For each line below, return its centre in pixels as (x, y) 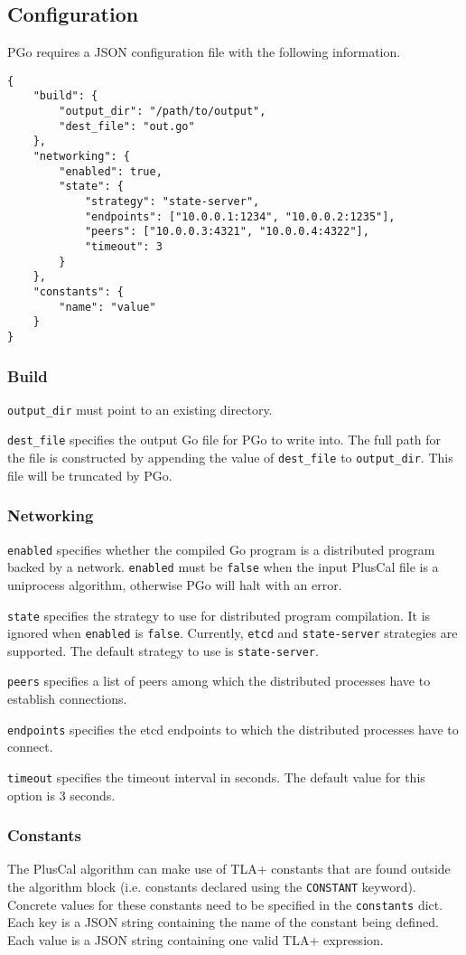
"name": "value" (107, 307)
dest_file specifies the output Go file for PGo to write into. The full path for (224, 440)
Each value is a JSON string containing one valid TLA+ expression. (196, 939)
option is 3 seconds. (61, 795)
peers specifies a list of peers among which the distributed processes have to (219, 681)
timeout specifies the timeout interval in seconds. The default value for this (216, 777)
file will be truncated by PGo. (90, 475)
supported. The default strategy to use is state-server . (163, 650)
